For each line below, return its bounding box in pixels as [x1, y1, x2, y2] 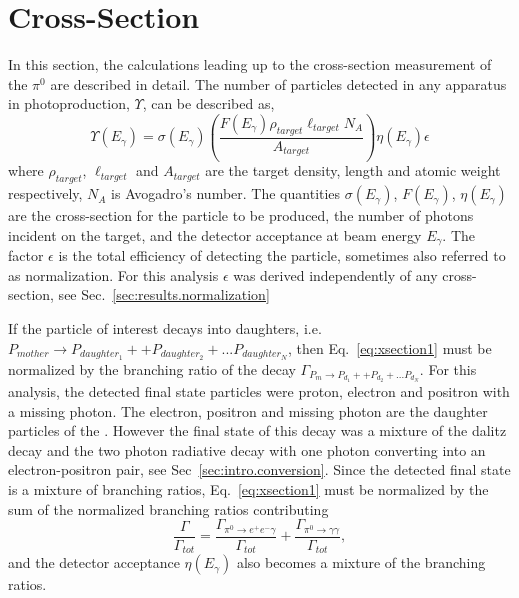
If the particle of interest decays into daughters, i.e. [8, 318, 322, 339]
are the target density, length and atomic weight [205, 160, 501, 181]
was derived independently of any [233, 264, 438, 285]
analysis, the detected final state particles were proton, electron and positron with [8, 381, 510, 402]
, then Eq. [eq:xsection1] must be [287, 337, 492, 358]
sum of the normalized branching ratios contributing [8, 498, 329, 519]
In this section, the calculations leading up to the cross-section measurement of [8, 54, 492, 75]
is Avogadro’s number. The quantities [111, 183, 341, 204]
